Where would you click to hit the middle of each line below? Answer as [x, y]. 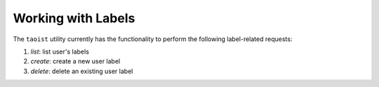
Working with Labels [74, 18]
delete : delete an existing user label [82, 71]
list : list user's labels [60, 52]
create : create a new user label [75, 61]
